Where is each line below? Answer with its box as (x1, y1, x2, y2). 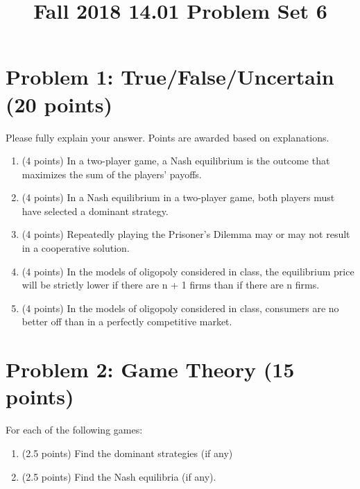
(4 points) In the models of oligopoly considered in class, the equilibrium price (22, 264, 354, 278)
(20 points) (6, 89, 113, 118)
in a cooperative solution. (22, 241, 130, 255)
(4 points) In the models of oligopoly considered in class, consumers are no (22, 300, 339, 315)
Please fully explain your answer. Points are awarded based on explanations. (6, 130, 329, 144)
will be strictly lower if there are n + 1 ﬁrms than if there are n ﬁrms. (22, 277, 320, 292)
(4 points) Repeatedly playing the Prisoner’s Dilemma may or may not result (22, 227, 350, 241)
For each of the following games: (6, 422, 143, 437)
